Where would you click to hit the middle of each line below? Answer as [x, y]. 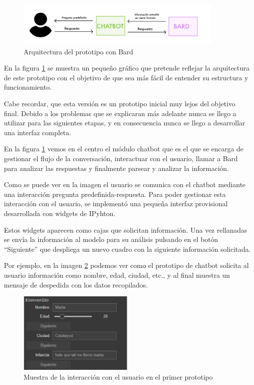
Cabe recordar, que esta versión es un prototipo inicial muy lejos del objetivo [120, 104]
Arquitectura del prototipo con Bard [78, 51]
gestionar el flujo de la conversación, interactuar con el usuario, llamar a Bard [121, 158]
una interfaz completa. [38, 132]
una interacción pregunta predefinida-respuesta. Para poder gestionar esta [115, 194]
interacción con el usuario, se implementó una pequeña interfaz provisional [116, 204]
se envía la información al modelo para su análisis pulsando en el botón [111, 239]
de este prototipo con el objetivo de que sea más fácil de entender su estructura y [126, 77]
